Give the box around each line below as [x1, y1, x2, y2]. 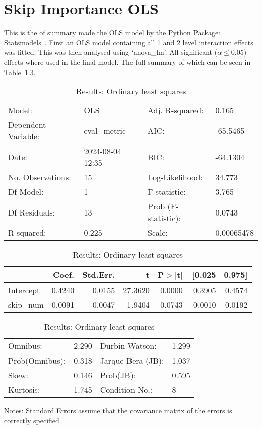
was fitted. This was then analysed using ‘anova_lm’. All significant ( [4, 47, 218, 57]
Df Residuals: [8, 206, 55, 218]
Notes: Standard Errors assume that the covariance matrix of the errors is [4, 405, 232, 416]
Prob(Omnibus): [8, 354, 66, 367]
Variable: [8, 130, 40, 142]
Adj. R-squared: [148, 104, 204, 116]
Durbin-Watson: [100, 340, 157, 352]
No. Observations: [8, 171, 71, 183]
